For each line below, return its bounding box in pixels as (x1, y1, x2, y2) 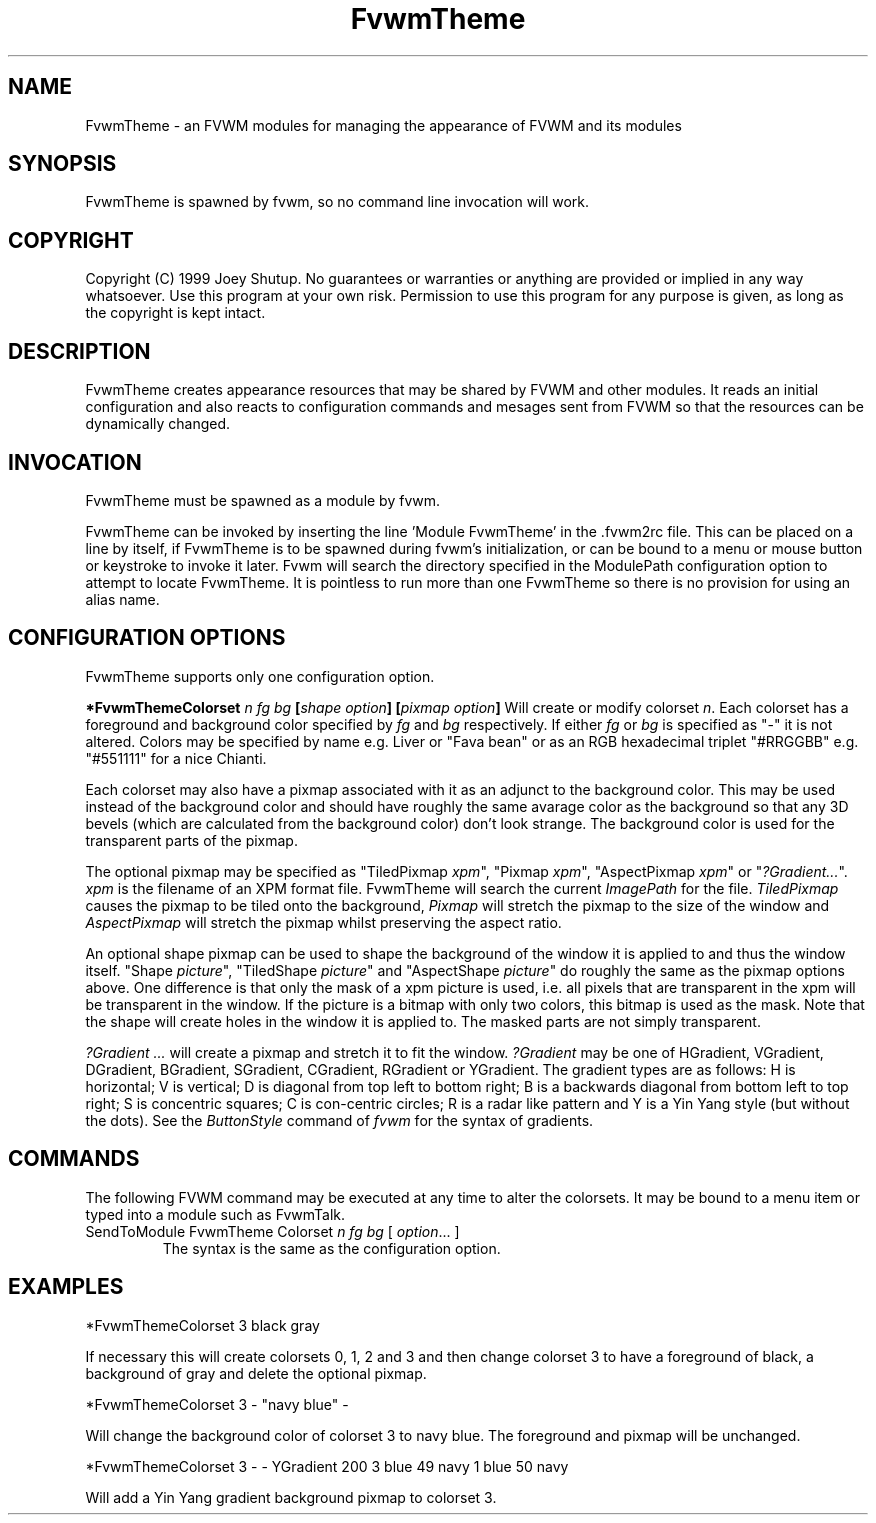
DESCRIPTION (8, 338, 151, 364)
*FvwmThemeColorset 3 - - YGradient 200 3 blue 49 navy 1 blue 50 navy (85, 1457, 569, 1475)
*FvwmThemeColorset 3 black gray (85, 1316, 320, 1334)
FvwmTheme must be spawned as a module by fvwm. (85, 491, 441, 509)
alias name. (85, 590, 160, 608)
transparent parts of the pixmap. (85, 831, 298, 849)
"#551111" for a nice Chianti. (85, 749, 267, 767)
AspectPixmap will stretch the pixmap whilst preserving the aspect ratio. (85, 913, 562, 931)
